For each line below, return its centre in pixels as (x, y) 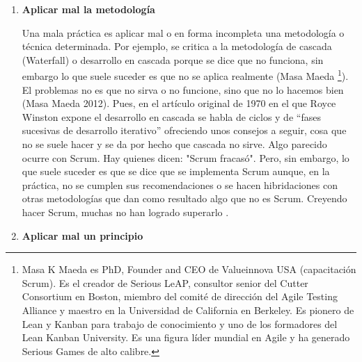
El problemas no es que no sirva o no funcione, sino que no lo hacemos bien (183, 89)
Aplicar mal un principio (82, 235)
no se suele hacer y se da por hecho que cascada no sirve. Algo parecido (174, 144)
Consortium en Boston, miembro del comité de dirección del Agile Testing (180, 296)
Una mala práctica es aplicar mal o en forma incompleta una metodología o (183, 32)
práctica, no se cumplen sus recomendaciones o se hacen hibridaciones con (180, 184)
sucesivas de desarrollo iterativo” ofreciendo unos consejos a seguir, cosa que (184, 130)
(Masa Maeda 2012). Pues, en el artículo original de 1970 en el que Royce (179, 103)
